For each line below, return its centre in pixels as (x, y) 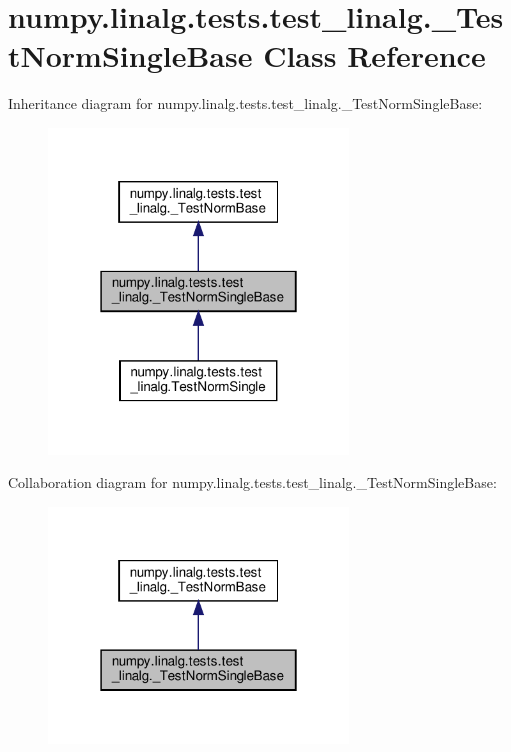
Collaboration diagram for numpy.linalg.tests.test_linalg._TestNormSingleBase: (252, 482)
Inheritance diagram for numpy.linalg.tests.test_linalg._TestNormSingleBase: (245, 103)
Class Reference (374, 55)
